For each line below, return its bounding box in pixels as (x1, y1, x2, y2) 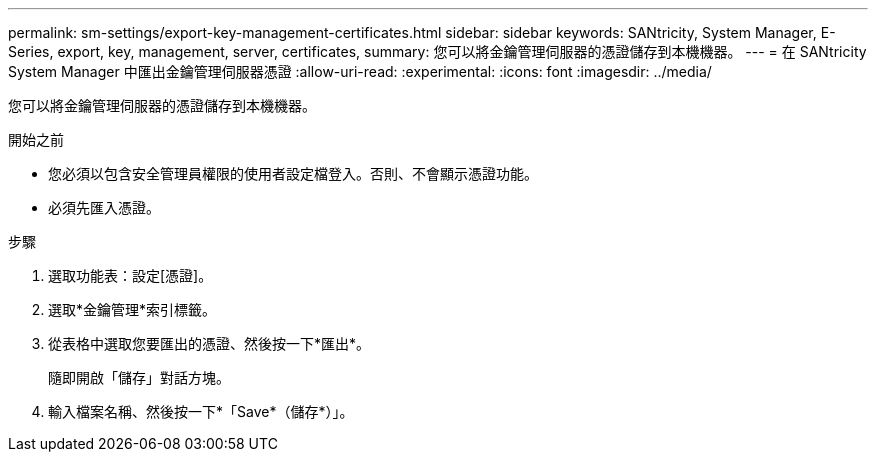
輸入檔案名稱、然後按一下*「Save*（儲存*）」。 (48, 403, 354, 420)
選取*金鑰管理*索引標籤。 (48, 301, 217, 318)
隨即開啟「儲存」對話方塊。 (48, 369, 230, 386)
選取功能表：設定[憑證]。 (48, 267, 213, 284)
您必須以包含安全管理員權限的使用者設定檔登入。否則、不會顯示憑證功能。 (48, 165, 538, 182)
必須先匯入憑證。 (48, 199, 160, 216)
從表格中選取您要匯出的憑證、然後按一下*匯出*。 (48, 335, 371, 352)
